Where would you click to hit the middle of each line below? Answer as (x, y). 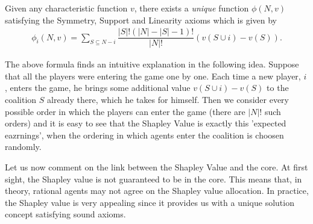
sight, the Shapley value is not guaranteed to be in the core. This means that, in (153, 179)
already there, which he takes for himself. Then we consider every (168, 100)
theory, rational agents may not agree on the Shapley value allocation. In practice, (157, 191)
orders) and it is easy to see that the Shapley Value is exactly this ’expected (146, 123)
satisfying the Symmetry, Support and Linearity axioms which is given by (141, 20)
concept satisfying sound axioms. (65, 214)
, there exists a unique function (191, 8)
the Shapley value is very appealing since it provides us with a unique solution (150, 202)
